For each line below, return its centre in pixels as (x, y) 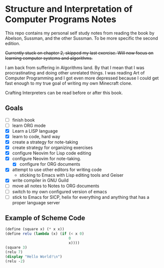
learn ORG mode (29, 125)
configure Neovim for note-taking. (47, 159)
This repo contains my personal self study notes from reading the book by (80, 33)
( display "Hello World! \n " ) (34, 256)
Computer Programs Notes (61, 19)
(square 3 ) (16, 247)
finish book (23, 120)
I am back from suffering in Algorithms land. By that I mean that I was (75, 68)
